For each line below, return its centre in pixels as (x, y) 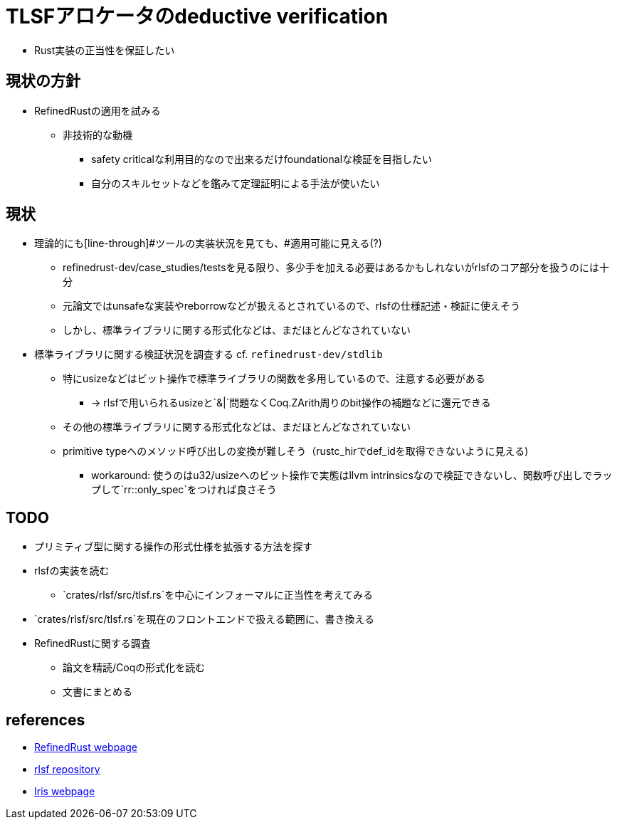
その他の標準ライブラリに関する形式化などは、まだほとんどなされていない (237, 427)
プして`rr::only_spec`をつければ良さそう (184, 490)
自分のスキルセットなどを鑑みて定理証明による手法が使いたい (236, 183)
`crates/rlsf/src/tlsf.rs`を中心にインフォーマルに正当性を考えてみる (218, 595)
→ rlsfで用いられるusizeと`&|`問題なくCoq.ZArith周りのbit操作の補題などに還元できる (291, 403)
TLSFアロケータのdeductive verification (197, 16)
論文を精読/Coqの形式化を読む (134, 668)
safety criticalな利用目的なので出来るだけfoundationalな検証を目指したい (262, 159)
